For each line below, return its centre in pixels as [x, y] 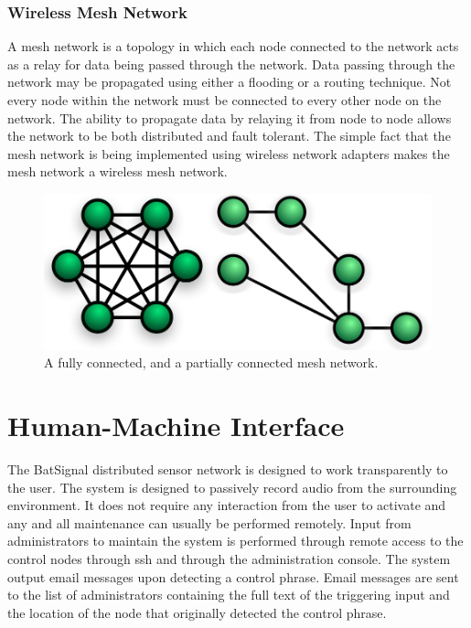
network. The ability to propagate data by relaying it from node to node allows [230, 117]
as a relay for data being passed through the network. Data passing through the [231, 64]
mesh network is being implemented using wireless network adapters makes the [229, 153]
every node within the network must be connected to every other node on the [225, 100]
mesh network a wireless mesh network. [118, 171]
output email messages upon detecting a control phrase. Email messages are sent [233, 576]
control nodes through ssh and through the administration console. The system [229, 559]
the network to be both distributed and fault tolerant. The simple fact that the [229, 136]
